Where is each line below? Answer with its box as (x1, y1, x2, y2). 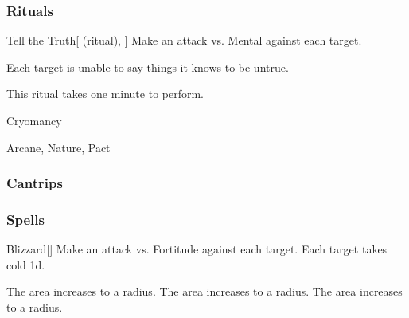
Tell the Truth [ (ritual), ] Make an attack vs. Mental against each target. (6, 32, 362, 49)
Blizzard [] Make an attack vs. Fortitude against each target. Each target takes (6, 241, 388, 257)
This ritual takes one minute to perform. (6, 85, 204, 102)
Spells (6, 209, 45, 229)
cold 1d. (6, 256, 45, 273)
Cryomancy (6, 112, 62, 128)
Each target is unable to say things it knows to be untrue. (6, 58, 289, 75)
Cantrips (6, 173, 63, 193)
